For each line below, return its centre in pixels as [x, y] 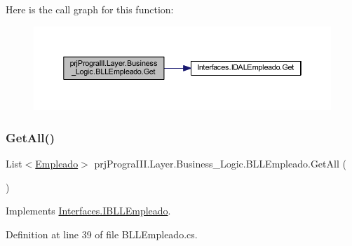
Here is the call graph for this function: [90, 9]
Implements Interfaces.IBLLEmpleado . [88, 211]
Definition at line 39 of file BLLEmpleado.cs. [102, 234]
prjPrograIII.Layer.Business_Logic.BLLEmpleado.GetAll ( [220, 164]
